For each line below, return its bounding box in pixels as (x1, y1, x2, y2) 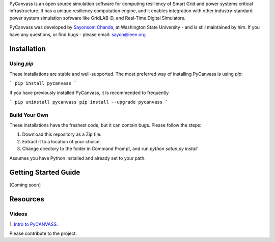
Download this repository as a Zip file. (22, 131, 102, 137)
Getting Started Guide (9, 168, 80, 177)
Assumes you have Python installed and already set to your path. (9, 155, 146, 161)
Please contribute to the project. (9, 230, 77, 236)
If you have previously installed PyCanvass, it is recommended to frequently (9, 89, 169, 96)
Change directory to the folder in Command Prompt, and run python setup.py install (22, 145, 198, 152)
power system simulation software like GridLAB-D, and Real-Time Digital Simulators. (9, 15, 186, 21)
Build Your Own (9, 111, 48, 118)
